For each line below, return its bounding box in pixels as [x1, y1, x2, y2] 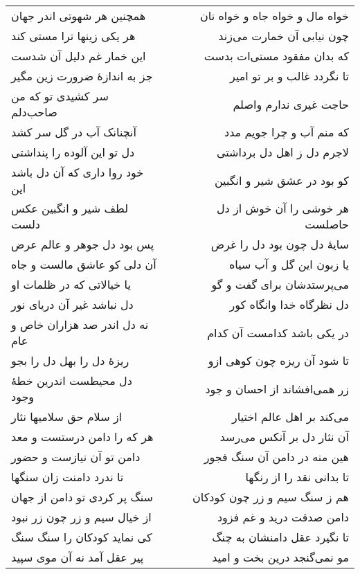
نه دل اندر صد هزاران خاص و [11, 316, 149, 332]
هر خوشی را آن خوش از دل [216, 200, 349, 216]
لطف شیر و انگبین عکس [11, 200, 129, 216]
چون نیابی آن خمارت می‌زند [218, 28, 349, 44]
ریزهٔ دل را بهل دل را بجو [11, 352, 129, 368]
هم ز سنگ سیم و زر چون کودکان [192, 489, 349, 505]
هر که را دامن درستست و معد [11, 429, 154, 445]
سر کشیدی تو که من [11, 88, 109, 104]
